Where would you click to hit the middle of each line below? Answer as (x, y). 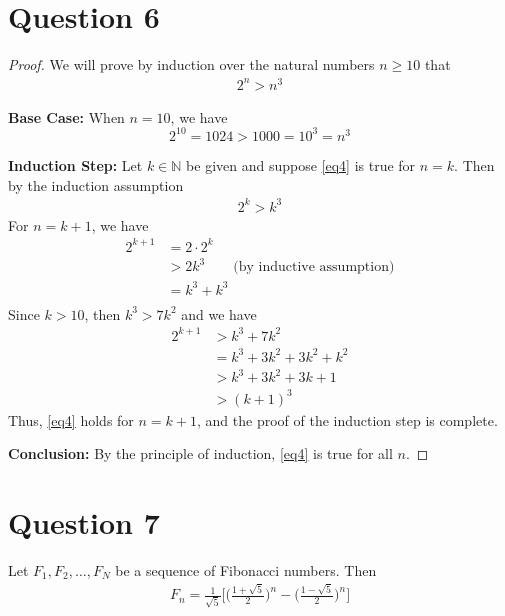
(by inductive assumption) (314, 267)
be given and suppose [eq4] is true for (301, 164)
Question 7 (84, 521)
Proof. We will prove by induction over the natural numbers (191, 64)
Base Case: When (66, 116)
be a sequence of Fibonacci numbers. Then (246, 569)
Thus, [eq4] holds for (71, 419)
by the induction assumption (96, 184)
